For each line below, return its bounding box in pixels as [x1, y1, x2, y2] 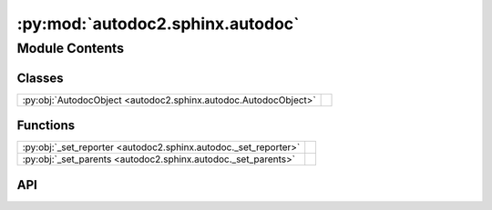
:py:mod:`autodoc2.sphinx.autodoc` [16, 14, 300, 34]
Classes [16, 70, 64, 85]
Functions [16, 118, 76, 134]
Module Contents [16, 40, 125, 56]
